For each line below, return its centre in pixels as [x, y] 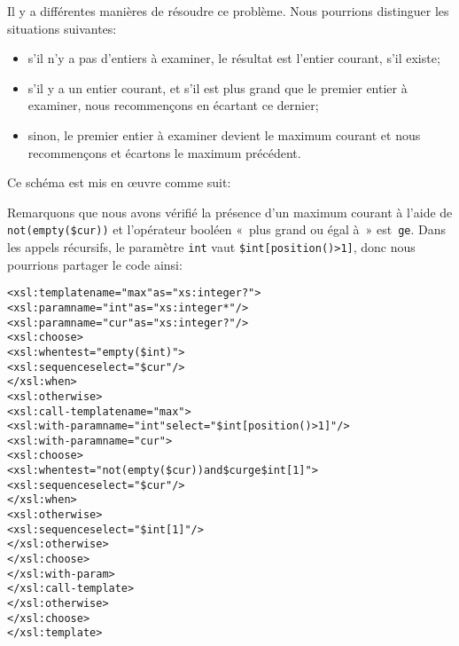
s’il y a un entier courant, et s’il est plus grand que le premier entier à [218, 87]
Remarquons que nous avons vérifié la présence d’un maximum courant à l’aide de [230, 212]
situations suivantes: [62, 28]
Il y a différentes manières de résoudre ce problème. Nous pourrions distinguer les [228, 11]
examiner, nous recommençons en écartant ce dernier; [173, 105]
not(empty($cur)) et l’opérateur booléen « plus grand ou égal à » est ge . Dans [227, 229]
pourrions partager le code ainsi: [95, 264]
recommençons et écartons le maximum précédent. [164, 152]
